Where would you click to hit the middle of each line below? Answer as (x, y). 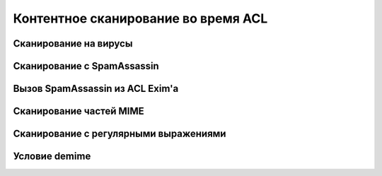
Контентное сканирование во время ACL (140, 18)
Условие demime (52, 157)
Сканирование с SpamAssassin (86, 66)
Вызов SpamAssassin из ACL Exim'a (96, 89)
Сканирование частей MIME (79, 111)
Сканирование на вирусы (73, 43)
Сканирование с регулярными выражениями (120, 134)
